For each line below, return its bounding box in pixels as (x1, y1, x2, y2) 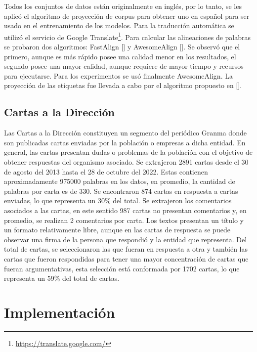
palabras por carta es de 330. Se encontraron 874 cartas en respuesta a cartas (4, 185, 238, 196)
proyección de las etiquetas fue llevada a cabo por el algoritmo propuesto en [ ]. (4, 80, 242, 90)
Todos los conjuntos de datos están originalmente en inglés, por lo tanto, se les (4, 1, 242, 11)
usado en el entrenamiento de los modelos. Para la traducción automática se (4, 20, 234, 31)
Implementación (4, 302, 115, 322)
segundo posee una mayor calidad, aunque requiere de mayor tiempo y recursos (4, 61, 244, 71)
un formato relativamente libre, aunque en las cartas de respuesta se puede (4, 224, 230, 235)
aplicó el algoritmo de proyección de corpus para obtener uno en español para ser (4, 10, 250, 21)
